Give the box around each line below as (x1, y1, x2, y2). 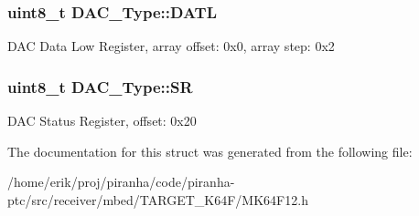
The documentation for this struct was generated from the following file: (7, 141, 413, 160)
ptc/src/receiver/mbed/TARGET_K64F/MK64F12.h (7, 190, 308, 209)
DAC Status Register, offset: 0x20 (7, 111, 197, 130)
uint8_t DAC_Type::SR (7, 75, 193, 98)
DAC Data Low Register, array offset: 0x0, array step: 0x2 (7, 36, 335, 56)
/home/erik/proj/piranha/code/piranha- (7, 172, 235, 191)
